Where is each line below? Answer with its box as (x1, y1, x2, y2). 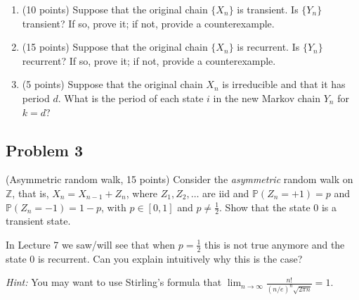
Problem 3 (6, 139, 83, 161)
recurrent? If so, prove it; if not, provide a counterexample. (22, 53, 276, 68)
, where (126, 185, 158, 200)
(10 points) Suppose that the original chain (22, 2, 208, 16)
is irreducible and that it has (222, 77, 346, 92)
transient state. (6, 213, 71, 228)
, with (101, 199, 126, 214)
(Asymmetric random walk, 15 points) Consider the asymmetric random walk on (6, 172, 353, 187)
